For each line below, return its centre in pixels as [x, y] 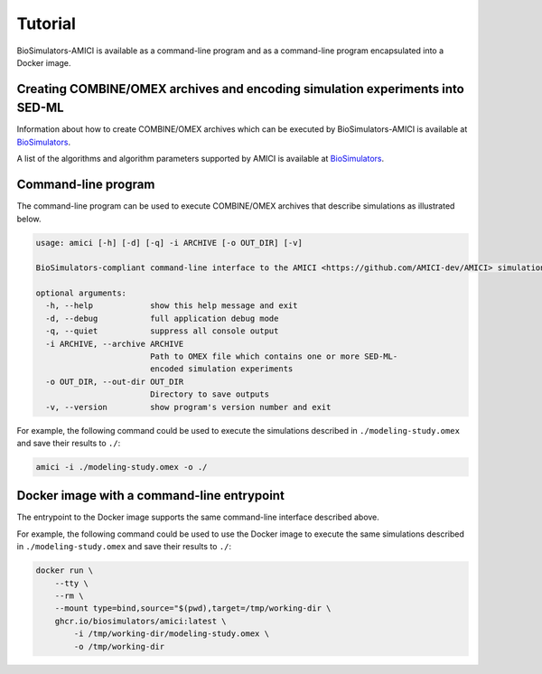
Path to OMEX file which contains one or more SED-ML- [274, 356]
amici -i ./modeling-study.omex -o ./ [121, 467]
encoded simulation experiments [221, 369]
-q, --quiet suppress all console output [162, 331]
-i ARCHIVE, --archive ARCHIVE [115, 344]
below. [29, 219]
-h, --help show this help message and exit [172, 306]
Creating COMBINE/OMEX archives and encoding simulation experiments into [240, 89]
